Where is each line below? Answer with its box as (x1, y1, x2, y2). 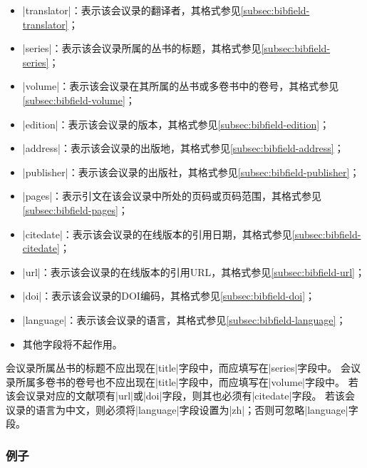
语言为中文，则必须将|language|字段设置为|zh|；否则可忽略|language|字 (35, 402, 358, 417)
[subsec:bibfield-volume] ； (22, 92, 135, 107)
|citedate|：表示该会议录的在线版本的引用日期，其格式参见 (22, 226, 292, 241)
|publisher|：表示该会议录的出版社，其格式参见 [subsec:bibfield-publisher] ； (22, 164, 360, 179)
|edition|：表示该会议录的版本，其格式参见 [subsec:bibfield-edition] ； (22, 116, 330, 131)
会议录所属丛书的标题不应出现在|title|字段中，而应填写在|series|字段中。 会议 (6, 360, 361, 375)
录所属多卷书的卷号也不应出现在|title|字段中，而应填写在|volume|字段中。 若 (6, 374, 358, 389)
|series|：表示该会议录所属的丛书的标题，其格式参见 (22, 41, 262, 56)
